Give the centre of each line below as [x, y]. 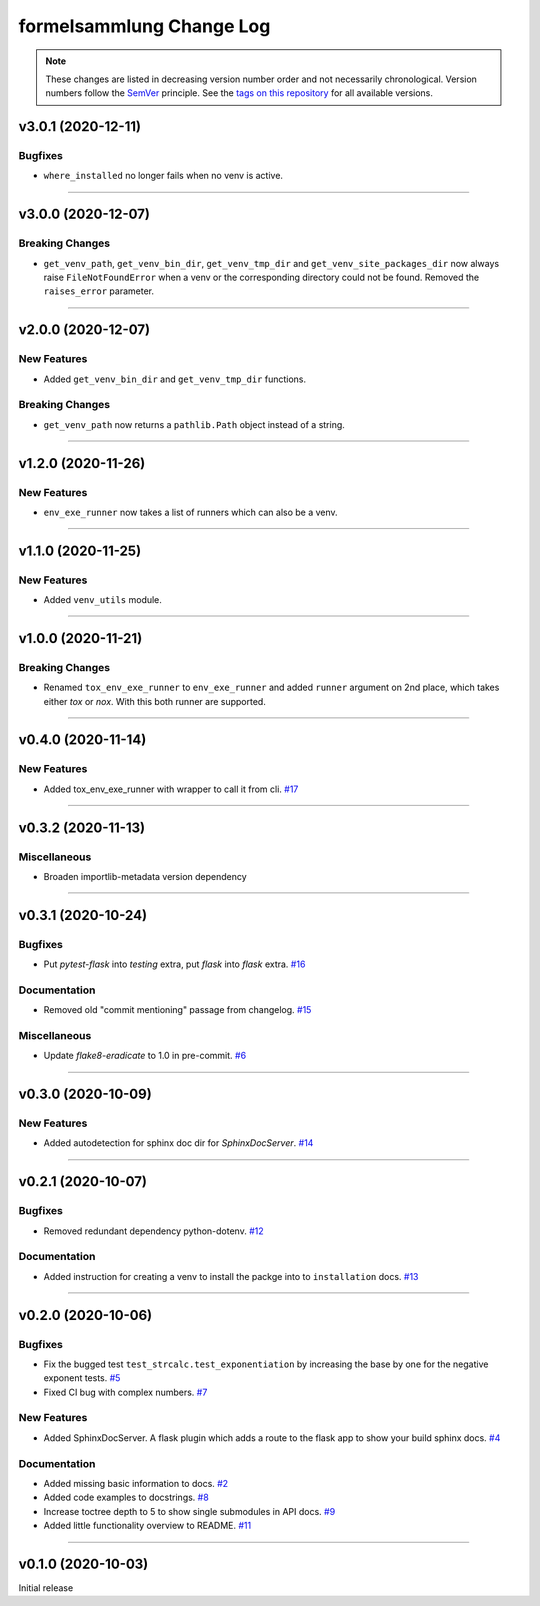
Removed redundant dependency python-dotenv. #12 [153, 1231]
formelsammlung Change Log [144, 26]
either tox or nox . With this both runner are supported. [155, 701]
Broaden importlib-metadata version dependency [145, 876]
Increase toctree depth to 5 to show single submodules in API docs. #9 [189, 1511]
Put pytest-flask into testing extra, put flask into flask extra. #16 [174, 964]
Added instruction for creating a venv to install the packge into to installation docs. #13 [231, 1276]
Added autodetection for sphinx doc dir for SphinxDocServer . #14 [178, 1143]
